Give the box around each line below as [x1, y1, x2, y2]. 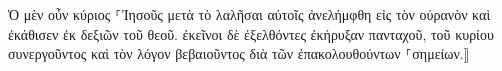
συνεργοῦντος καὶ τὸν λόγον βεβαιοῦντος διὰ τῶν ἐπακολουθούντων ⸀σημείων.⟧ [8, 43, 470, 64]
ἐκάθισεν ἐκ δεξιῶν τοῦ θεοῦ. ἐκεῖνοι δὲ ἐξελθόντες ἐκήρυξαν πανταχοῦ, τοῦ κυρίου [8, 23, 494, 44]
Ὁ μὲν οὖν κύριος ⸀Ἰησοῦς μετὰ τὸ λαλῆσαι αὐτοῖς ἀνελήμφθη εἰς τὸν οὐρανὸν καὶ [8, 4, 491, 24]
